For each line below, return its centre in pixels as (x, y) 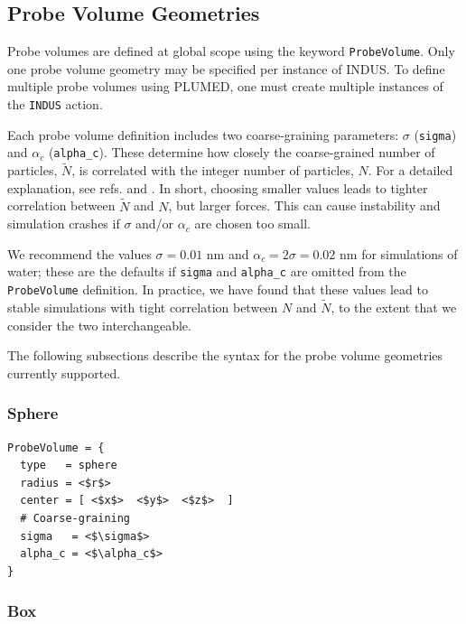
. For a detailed (410, 170)
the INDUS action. (55, 104)
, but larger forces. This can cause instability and (304, 205)
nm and (228, 253)
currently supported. (64, 373)
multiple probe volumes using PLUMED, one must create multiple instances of (225, 86)
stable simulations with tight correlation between (143, 307)
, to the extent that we (394, 307)
